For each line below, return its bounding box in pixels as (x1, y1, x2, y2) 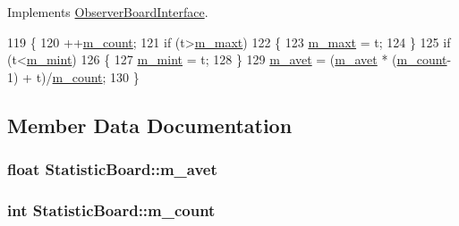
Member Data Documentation (7, 111, 293, 138)
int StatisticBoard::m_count (7, 198, 216, 221)
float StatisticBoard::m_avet (7, 158, 217, 180)
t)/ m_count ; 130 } (36, 67, 140, 86)
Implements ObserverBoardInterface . (7, 3, 208, 21)
